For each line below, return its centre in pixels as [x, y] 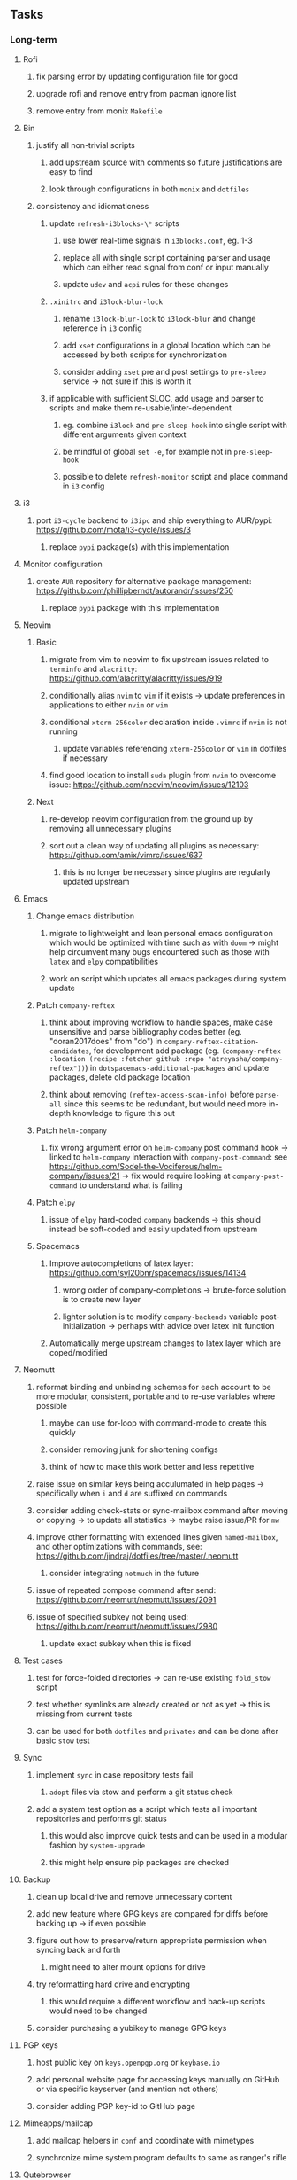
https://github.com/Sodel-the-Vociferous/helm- [136, 1166]
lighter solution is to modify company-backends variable [160, 1317]
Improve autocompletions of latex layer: [121, 1263]
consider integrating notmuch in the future [124, 1573]
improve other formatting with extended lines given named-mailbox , [157, 1536]
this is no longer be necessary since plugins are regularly [167, 871]
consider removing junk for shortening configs [134, 1449]
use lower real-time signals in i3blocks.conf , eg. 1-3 [157, 240]
